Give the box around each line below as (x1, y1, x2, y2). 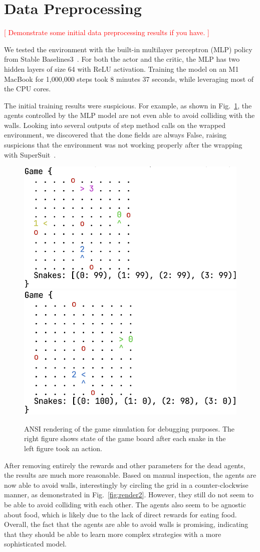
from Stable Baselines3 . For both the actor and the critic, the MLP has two (4, 54, 240, 64)
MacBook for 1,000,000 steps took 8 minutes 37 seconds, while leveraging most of (4, 73, 254, 84)
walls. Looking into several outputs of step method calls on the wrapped (4, 119, 226, 130)
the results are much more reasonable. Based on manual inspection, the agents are (4, 470, 256, 480)
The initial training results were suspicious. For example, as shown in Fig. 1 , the (4, 100, 252, 110)
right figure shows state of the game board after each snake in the (24, 433, 226, 444)
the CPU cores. (4, 83, 51, 94)
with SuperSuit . (4, 149, 56, 160)
